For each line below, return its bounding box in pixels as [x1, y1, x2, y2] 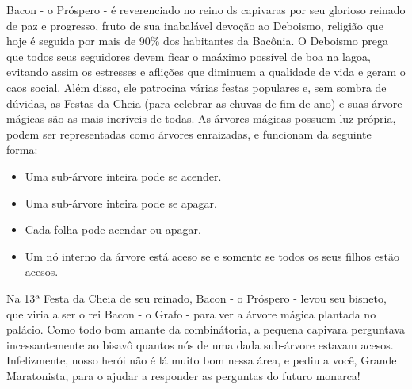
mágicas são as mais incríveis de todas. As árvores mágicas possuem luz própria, [6, 110, 396, 127]
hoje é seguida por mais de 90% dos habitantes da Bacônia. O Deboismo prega [6, 32, 388, 49]
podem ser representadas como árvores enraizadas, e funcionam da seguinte [6, 125, 372, 142]
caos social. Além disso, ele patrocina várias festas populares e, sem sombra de [6, 78, 387, 95]
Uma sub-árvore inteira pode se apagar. [25, 194, 217, 211]
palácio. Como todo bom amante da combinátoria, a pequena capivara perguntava [6, 321, 405, 338]
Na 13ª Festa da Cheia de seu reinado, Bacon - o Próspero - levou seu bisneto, [6, 289, 387, 306]
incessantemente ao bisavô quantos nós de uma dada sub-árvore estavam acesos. [6, 336, 394, 353]
